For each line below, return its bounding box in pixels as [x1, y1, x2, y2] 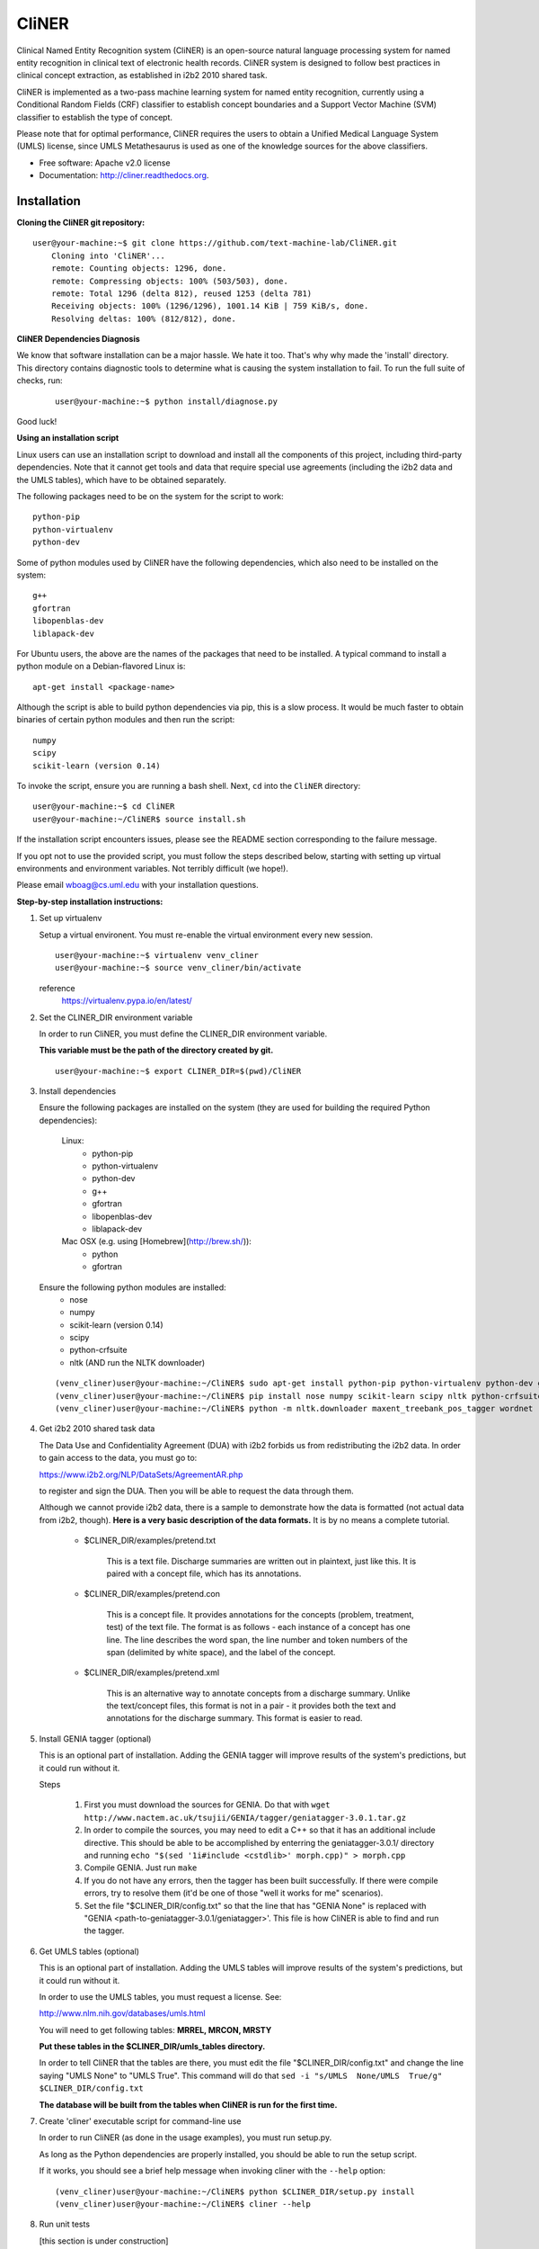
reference [39, 982, 75, 993]
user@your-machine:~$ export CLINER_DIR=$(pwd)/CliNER [55, 1066, 302, 1076]
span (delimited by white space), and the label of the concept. [106, 1646, 336, 1657]
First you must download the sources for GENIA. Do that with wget [84, 1799, 331, 1810]
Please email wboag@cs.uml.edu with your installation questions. [16, 880, 260, 891]
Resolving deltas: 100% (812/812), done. [50, 313, 237, 324]
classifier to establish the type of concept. [16, 112, 173, 122]
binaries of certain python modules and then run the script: [16, 714, 235, 725]
